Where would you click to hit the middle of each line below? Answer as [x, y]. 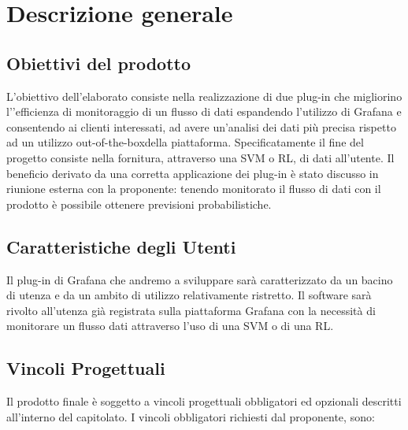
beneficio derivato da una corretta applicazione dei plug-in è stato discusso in [193, 173]
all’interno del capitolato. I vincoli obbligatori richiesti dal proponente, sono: [191, 416]
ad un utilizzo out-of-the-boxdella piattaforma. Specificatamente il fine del [185, 142]
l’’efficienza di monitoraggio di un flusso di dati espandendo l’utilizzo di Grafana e [204, 111]
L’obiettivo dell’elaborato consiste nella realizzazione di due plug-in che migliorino [204, 96]
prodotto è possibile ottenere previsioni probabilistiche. [139, 204]
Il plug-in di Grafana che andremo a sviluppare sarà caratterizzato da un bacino [200, 279]
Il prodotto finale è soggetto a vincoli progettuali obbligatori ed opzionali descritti [204, 401]
